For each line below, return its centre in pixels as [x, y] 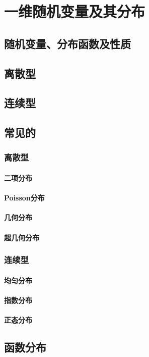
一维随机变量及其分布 [75, 11]
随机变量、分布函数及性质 [67, 43]
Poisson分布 [24, 198]
